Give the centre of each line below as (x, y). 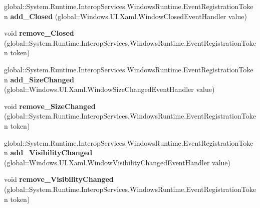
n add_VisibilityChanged (48, 152)
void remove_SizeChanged (50, 106)
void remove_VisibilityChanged (59, 179)
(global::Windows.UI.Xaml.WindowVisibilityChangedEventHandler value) (117, 162)
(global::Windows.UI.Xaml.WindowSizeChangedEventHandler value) (109, 89)
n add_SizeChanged (39, 79)
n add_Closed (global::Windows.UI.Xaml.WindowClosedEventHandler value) (125, 16)
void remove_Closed (39, 33)
